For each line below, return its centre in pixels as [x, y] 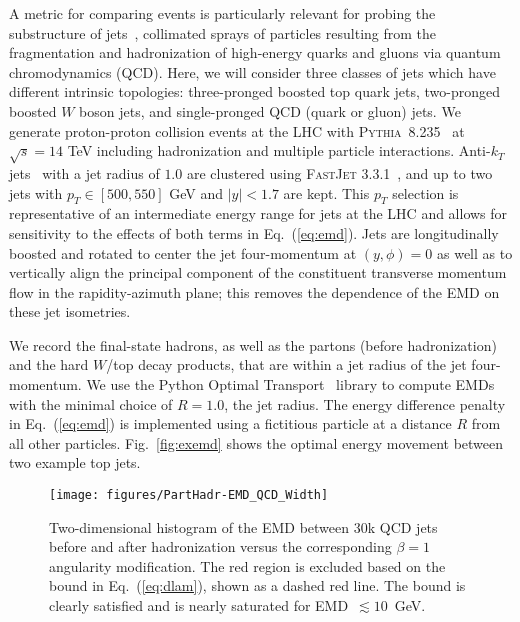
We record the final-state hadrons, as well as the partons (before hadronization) [253, 344]
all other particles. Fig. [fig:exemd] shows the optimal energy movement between [256, 442]
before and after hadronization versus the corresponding [220, 546]
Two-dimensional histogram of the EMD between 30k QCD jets [243, 526]
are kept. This [326, 192]
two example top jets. [75, 462]
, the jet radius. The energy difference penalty [365, 403]
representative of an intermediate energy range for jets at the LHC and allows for [258, 213]
